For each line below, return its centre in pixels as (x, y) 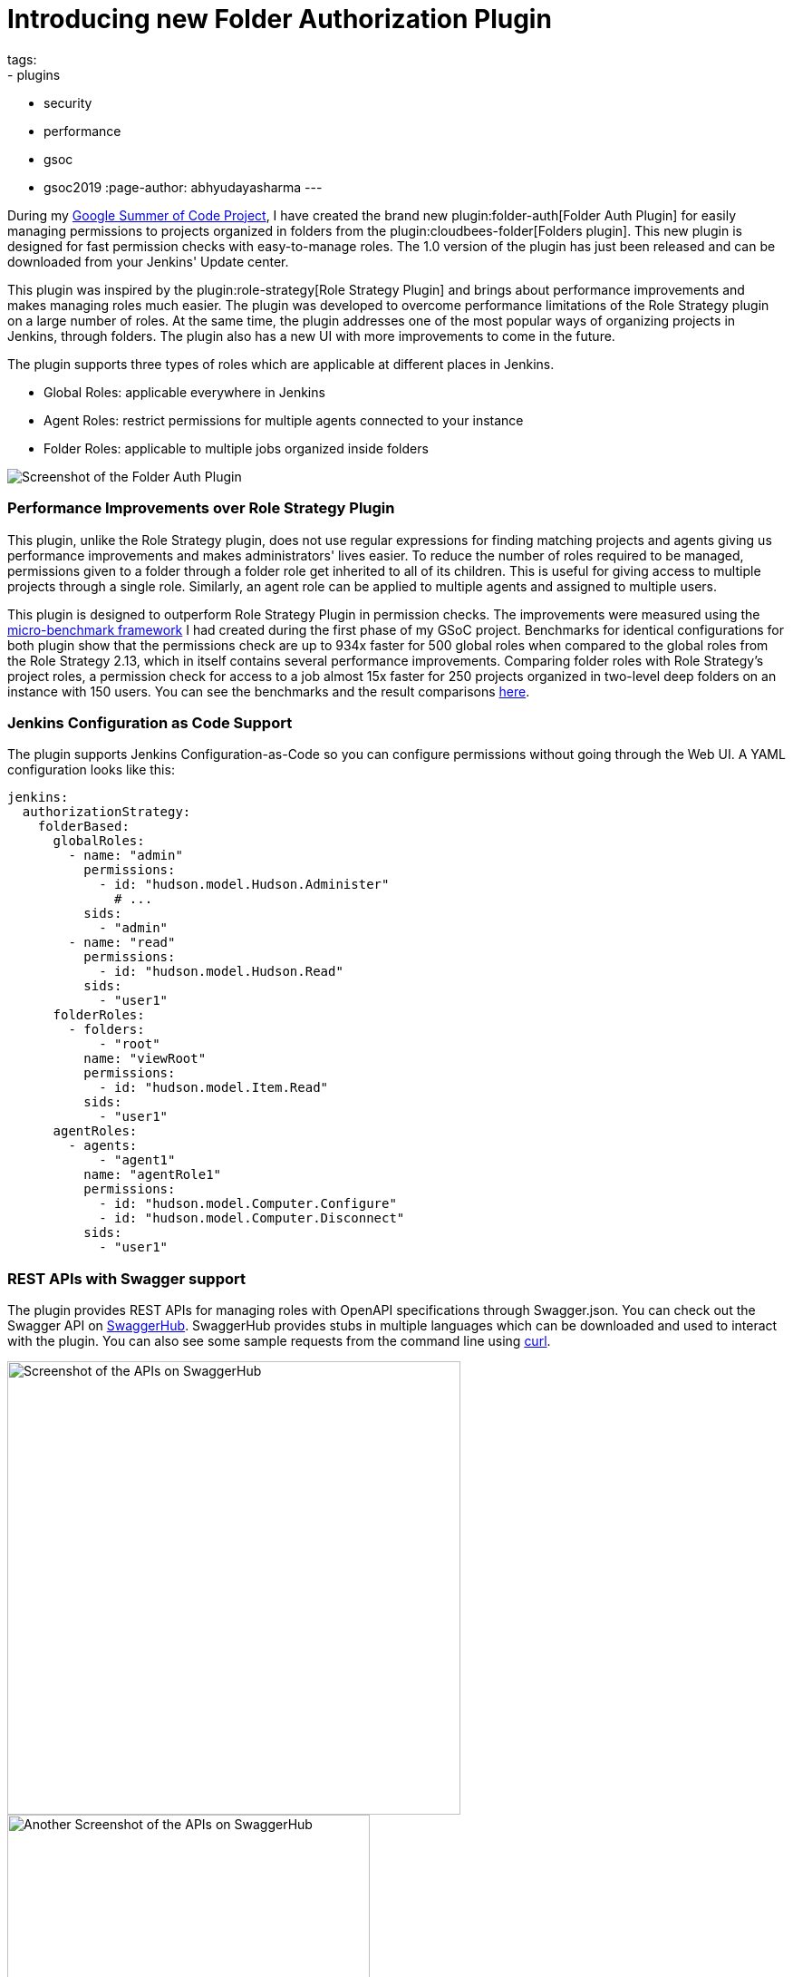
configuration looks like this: (91, 770)
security (68, 102)
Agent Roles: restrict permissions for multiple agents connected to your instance (284, 420)
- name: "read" (122, 943)
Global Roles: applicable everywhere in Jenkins (184, 392)
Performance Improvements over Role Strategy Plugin (201, 508)
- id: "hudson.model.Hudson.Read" (221, 972)
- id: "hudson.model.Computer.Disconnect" (252, 1218)
